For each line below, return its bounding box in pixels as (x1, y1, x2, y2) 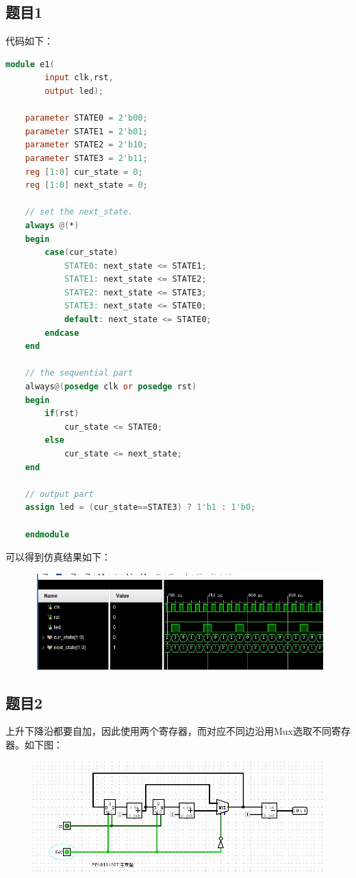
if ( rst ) (44, 408, 79, 419)
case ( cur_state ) (44, 247, 118, 258)
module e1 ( (5, 59, 55, 69)
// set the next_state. (25, 207, 133, 217)
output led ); (44, 86, 104, 96)
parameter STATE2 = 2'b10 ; (25, 140, 148, 150)
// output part (25, 489, 94, 499)
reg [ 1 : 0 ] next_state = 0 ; (25, 180, 148, 191)
